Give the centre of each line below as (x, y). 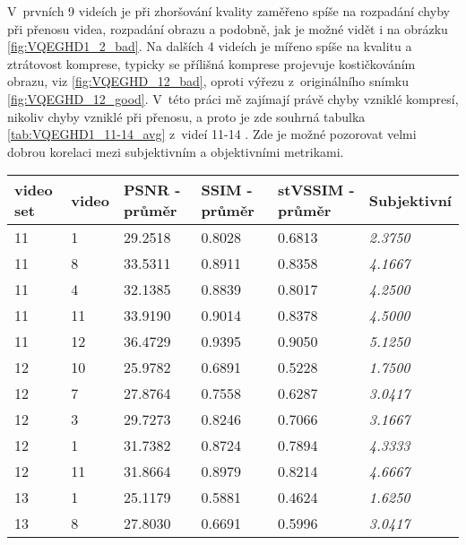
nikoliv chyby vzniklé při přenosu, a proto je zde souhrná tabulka (186, 116)
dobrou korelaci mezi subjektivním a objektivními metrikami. (176, 151)
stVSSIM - (316, 190)
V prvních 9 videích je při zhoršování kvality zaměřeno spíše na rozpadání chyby (229, 11)
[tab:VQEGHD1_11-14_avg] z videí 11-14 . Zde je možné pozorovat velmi (212, 134)
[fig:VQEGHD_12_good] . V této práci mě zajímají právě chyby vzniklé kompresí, (233, 98)
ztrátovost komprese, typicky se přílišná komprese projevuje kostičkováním (211, 63)
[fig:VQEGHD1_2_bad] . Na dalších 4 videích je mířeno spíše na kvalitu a (210, 46)
